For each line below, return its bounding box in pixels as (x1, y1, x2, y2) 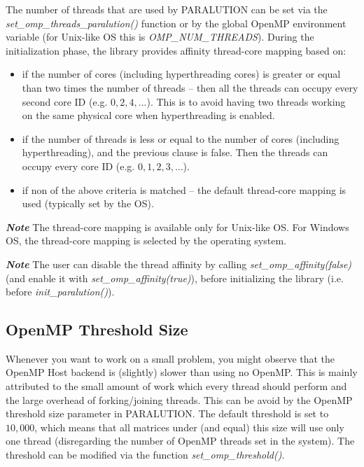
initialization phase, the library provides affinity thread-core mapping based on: (6, 43, 346, 57)
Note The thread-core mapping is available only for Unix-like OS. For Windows (6, 219, 349, 234)
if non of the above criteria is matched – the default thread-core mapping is (22, 182, 346, 197)
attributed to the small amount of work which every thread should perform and (6, 379, 347, 393)
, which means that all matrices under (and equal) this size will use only (34, 419, 344, 434)
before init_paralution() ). (6, 284, 115, 299)
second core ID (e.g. (22, 94, 108, 109)
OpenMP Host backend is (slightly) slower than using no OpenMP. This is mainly (6, 365, 358, 379)
